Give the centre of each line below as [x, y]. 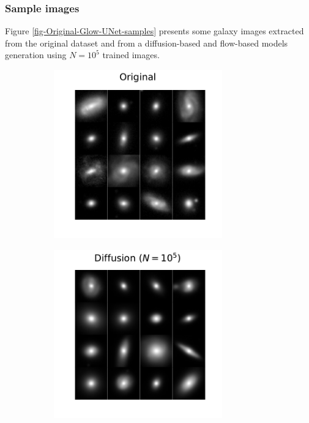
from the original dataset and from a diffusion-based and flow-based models [147, 43]
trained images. [131, 55]
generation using [36, 55]
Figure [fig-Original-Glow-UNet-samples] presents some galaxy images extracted [154, 31]
